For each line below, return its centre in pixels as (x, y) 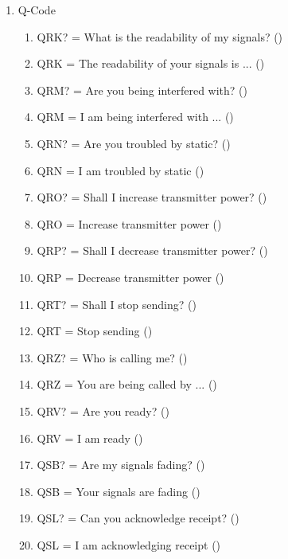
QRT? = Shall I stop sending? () (117, 304)
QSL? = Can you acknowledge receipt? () (138, 518)
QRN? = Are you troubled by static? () (134, 143)
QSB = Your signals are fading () (119, 491)
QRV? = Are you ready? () (103, 410)
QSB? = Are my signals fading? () (121, 465)
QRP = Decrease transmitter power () (130, 277)
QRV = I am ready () (90, 438)
